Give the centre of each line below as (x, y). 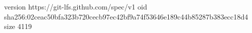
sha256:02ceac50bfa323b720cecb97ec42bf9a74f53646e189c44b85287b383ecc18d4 (126, 16)
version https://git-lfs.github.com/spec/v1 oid (76, 6)
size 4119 (18, 26)
